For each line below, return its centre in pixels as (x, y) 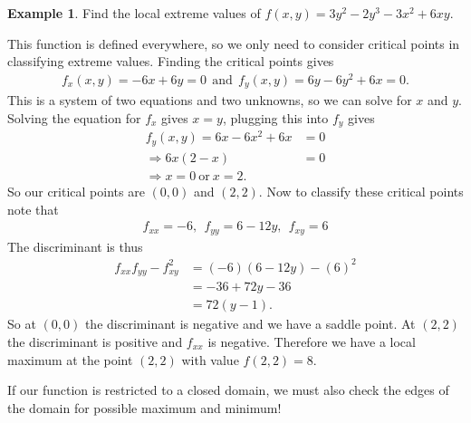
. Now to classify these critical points (361, 192)
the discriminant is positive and (95, 341)
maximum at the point (70, 359)
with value (210, 359)
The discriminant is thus (75, 246)
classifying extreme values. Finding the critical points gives (171, 61)
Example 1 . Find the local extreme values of (134, 13)
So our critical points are (76, 192)
